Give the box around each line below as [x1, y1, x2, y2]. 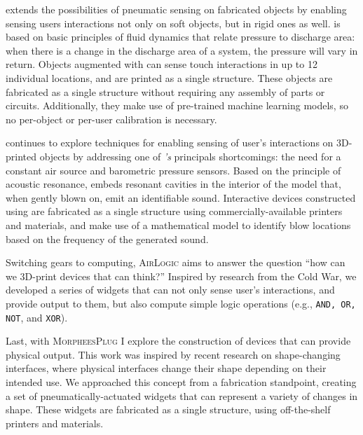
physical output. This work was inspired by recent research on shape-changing [6, 347, 341, 361]
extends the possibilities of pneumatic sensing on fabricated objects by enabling [6, 2, 347, 16]
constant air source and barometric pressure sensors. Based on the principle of [6, 163, 341, 177]
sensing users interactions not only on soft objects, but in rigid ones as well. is [6, 15, 341, 30]
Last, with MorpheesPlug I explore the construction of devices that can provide [6, 333, 351, 348]
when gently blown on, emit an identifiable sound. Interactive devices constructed [6, 190, 356, 205]
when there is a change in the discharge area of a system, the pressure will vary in [6, 43, 358, 57]
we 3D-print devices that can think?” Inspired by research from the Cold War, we [6, 268, 357, 283]
